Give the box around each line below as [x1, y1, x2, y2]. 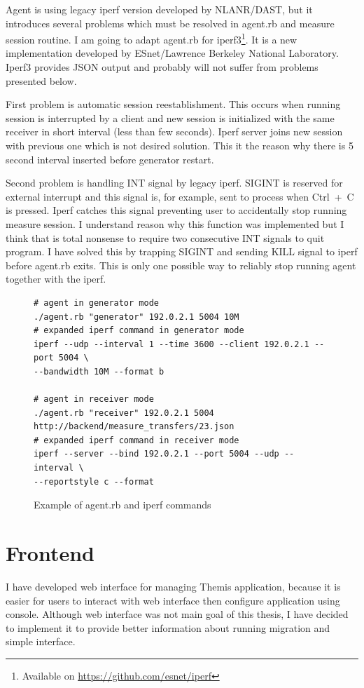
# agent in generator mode [34, 297, 159, 308]
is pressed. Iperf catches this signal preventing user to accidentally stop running [6, 203, 347, 217]
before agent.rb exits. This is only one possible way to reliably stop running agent [6, 257, 356, 272]
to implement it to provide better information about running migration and [6, 620, 330, 635]
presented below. [6, 73, 77, 88]
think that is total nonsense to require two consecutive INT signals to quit [6, 230, 325, 245]
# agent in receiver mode [34, 394, 154, 405]
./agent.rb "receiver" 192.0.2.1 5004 [34, 407, 214, 418]
